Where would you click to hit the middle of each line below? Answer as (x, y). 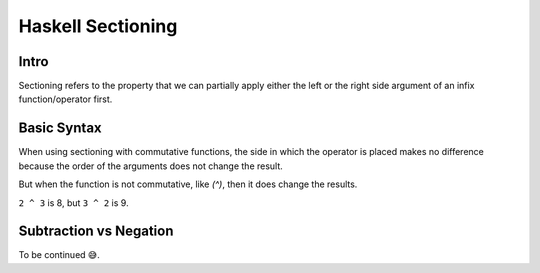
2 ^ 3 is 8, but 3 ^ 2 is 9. (73, 202)
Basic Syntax (60, 128)
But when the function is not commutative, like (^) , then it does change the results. (188, 184)
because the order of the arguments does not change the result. (151, 166)
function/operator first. (65, 99)
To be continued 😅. (59, 255)
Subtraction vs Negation (96, 231)
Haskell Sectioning (98, 26)
